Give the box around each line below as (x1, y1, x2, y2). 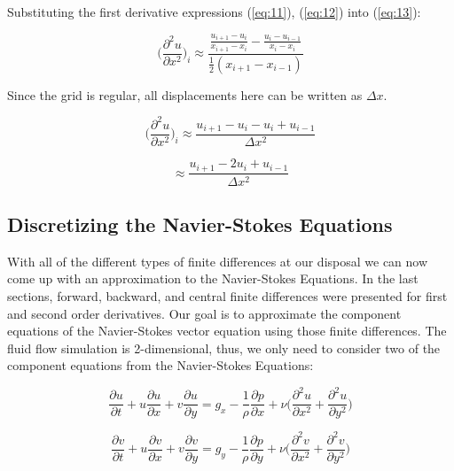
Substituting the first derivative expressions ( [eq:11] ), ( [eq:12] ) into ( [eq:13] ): (7, 3, 421, 20)
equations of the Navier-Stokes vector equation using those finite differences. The (7, 321, 447, 340)
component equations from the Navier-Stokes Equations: (7, 356, 314, 374)
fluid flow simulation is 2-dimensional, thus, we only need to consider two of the (7, 338, 441, 357)
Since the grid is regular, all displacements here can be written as (7, 85, 363, 104)
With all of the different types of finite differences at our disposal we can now (7, 251, 428, 270)
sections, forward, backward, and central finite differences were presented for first (7, 286, 448, 305)
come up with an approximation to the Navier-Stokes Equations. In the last (7, 269, 419, 288)
